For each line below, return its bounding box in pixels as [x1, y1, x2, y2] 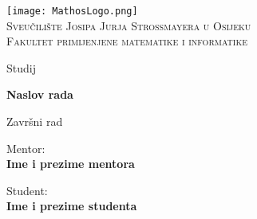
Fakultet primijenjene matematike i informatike [6, 33, 248, 49]
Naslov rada [6, 86, 73, 103]
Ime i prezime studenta [6, 197, 137, 214]
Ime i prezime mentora [6, 155, 135, 172]
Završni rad [6, 113, 63, 130]
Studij [6, 59, 36, 76]
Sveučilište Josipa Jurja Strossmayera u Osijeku [6, 17, 251, 33]
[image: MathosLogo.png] [6, 6, 138, 17]
